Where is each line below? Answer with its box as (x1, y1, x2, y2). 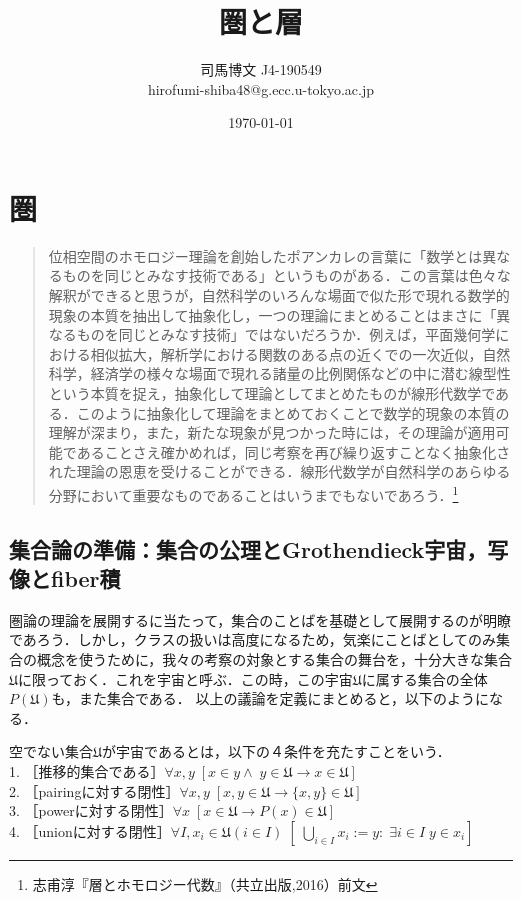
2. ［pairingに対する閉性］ (9, 780, 180, 801)
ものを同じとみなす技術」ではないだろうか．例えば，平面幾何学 (76, 324, 496, 345)
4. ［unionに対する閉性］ (9, 820, 171, 841)
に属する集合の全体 (361, 668, 488, 689)
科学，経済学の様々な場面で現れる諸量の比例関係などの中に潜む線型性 (48, 363, 511, 384)
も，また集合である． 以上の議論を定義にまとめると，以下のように (51, 688, 489, 709)
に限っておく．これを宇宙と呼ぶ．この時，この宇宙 (18, 668, 353, 689)
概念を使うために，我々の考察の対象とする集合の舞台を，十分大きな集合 (36, 649, 512, 669)
